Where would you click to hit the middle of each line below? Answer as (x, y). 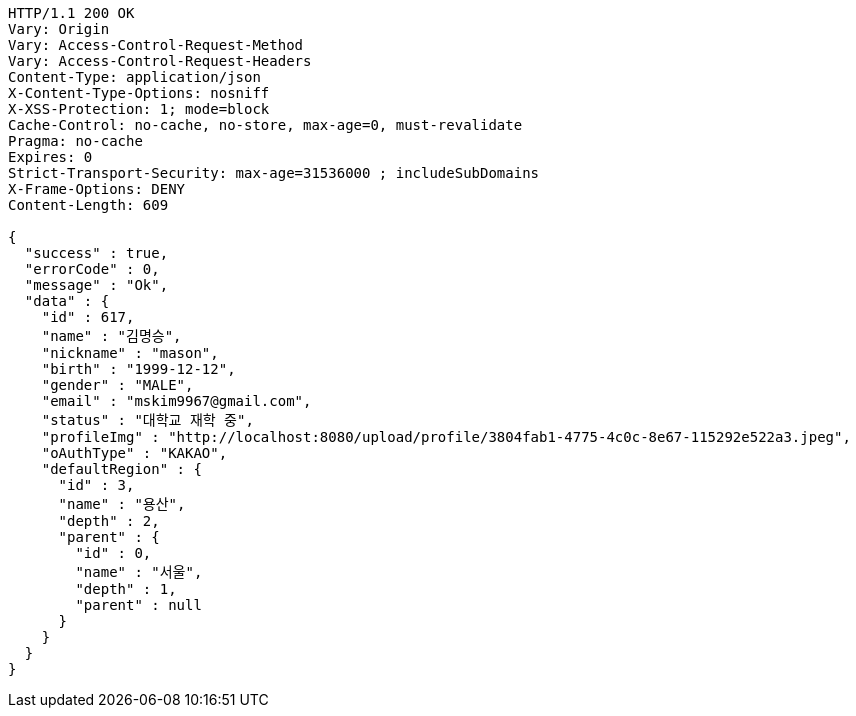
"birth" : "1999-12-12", (138, 369)
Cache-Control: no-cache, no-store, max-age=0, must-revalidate (265, 125)
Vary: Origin (59, 29)
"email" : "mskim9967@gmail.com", (176, 401)
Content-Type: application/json (134, 77)
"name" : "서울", (139, 572)
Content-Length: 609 (88, 205)
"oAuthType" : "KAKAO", (134, 453)
